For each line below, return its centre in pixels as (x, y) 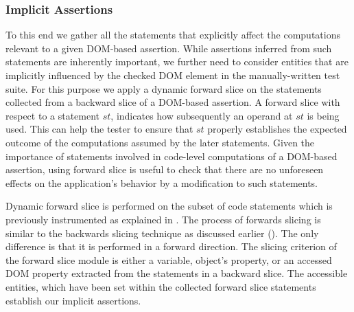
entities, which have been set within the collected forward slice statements (161, 286)
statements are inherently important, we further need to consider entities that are (177, 62)
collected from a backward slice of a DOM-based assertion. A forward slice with (173, 102)
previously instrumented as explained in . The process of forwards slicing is (163, 219)
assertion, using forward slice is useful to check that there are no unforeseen (165, 169)
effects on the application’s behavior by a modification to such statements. (162, 182)
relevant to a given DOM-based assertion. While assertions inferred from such (169, 48)
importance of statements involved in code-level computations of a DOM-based (172, 156)
